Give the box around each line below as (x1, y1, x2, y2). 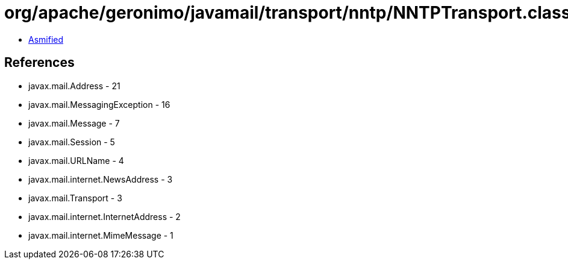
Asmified (28, 34, 64, 45)
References (4, 55, 75, 71)
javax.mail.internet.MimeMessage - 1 (28, 230, 173, 240)
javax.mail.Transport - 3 (28, 192, 122, 203)
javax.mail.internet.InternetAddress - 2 (28, 211, 181, 222)
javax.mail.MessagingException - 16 (28, 99, 170, 110)
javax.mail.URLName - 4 (28, 155, 124, 166)
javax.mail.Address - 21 (28, 80, 120, 91)
